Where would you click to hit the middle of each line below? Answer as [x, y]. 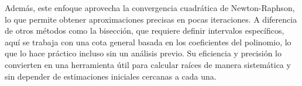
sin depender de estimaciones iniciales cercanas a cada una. [111, 76]
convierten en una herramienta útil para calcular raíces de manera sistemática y [148, 64]
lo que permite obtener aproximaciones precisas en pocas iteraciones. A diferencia [151, 19]
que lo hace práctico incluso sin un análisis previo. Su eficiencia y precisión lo [143, 53]
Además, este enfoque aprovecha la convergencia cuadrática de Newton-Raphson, [150, 8]
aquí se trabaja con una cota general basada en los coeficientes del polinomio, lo [148, 42]
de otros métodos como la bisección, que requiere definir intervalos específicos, [145, 31]
